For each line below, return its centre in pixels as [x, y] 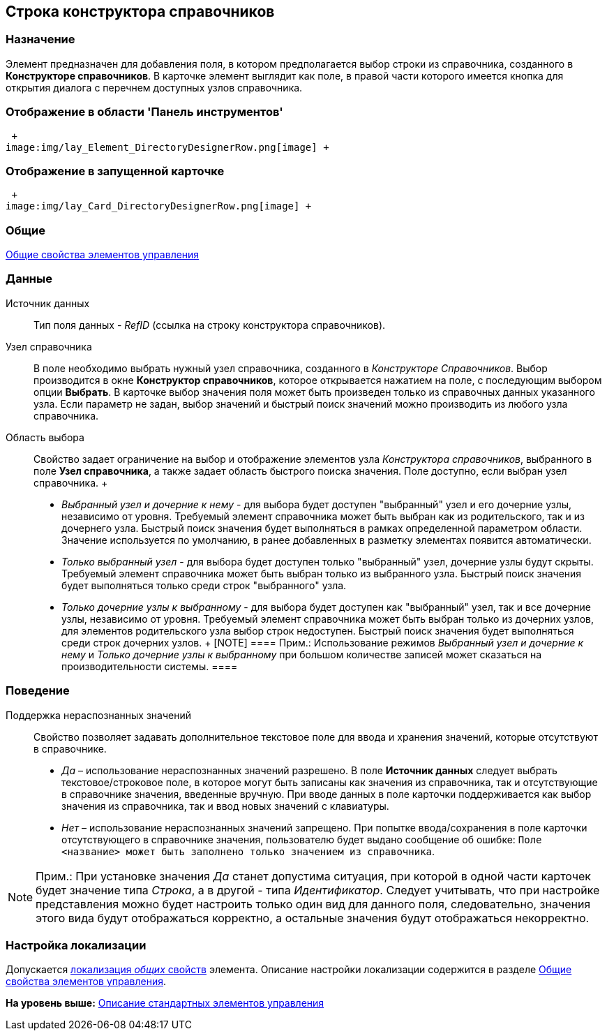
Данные [29, 279]
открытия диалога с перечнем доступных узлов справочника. [154, 87]
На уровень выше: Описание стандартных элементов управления [165, 1003]
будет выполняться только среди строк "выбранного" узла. [204, 585]
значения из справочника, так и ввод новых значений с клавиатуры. [225, 806]
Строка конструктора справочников [140, 12]
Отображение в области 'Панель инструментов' [144, 112]
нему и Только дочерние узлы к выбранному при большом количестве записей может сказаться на [302, 654]
